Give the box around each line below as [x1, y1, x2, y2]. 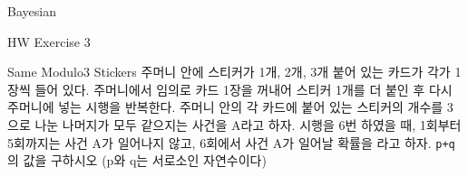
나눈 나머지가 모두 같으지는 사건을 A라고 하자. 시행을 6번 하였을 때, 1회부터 [34, 115, 462, 134]
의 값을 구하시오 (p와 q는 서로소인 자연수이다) [7, 151, 267, 170]
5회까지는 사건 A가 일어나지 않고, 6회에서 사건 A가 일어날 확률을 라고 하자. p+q [7, 133, 455, 152]
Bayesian [7, 2, 56, 20]
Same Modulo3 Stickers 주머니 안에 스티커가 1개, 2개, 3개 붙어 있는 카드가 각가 [7, 62, 451, 81]
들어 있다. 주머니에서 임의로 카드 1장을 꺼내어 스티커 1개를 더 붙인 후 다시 [34, 79, 453, 98]
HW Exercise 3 [7, 32, 91, 51]
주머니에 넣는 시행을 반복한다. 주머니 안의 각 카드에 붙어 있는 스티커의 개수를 [7, 97, 444, 116]
